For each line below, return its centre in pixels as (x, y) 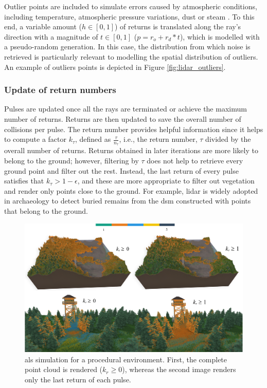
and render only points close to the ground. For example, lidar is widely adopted (131, 190)
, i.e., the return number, (158, 139)
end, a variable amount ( (43, 26)
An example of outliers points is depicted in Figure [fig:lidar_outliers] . (115, 67)
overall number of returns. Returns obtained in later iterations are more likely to (131, 150)
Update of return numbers (60, 90)
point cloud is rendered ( (64, 369)
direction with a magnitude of (51, 36)
